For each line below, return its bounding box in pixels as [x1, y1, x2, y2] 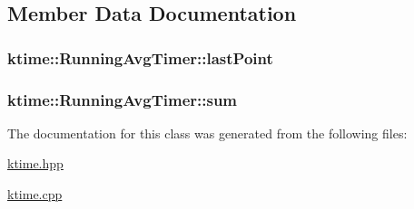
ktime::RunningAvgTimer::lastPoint [7, 46, 273, 69]
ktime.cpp [7, 185, 63, 204]
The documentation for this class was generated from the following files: [7, 123, 408, 142]
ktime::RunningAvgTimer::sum [7, 88, 238, 110]
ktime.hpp [7, 154, 64, 173]
